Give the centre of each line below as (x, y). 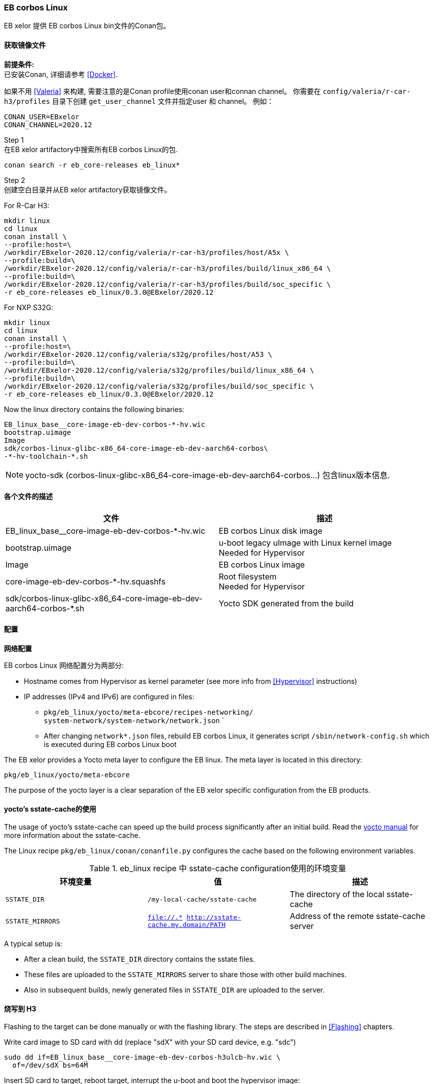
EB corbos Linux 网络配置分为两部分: (64, 666)
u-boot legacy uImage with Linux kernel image (305, 542)
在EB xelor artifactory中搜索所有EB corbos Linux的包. (91, 149)
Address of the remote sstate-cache (357, 916)
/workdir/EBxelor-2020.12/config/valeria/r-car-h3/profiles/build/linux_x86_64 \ (168, 268)
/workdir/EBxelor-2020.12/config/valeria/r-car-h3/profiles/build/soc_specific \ (168, 284)
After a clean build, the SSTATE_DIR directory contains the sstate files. (139, 959)
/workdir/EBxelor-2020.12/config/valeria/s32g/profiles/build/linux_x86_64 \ (159, 370)
